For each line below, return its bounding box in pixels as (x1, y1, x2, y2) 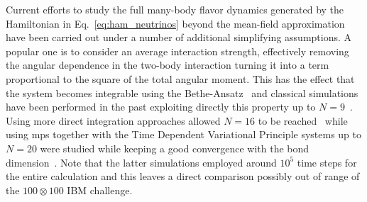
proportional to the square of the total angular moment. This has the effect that (6, 71, 355, 86)
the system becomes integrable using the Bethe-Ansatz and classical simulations (6, 85, 358, 100)
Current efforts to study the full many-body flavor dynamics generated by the (6, 2, 344, 16)
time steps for (297, 155, 357, 169)
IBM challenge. (67, 182, 133, 197)
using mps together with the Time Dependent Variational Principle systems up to (6, 127, 362, 142)
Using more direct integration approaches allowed (6, 113, 221, 128)
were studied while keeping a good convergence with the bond (40, 140, 310, 155)
